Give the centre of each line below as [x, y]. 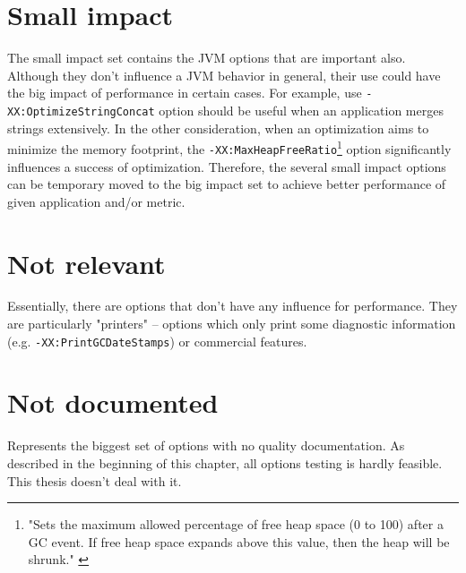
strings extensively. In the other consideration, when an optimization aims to [218, 128]
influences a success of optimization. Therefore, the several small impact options [227, 166]
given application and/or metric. [96, 201]
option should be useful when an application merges [301, 110]
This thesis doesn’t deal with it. [95, 480]
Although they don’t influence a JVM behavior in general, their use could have [224, 75]
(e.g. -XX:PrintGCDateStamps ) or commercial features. [157, 341]
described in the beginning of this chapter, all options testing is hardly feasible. [225, 463]
